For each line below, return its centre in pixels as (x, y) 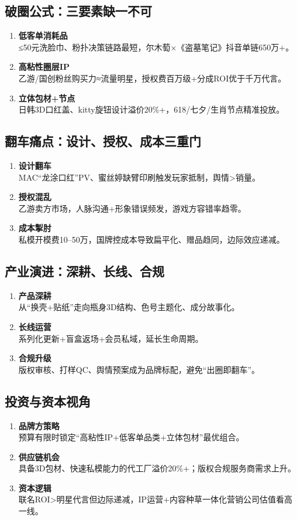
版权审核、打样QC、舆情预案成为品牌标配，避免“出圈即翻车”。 (139, 369)
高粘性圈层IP (44, 67)
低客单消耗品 (43, 35)
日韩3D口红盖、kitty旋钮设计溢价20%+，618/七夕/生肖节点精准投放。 (151, 109)
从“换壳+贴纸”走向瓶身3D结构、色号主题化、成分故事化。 (129, 307)
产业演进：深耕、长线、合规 (84, 271)
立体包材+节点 (47, 98)
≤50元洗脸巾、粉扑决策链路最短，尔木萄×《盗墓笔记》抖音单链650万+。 (156, 47)
